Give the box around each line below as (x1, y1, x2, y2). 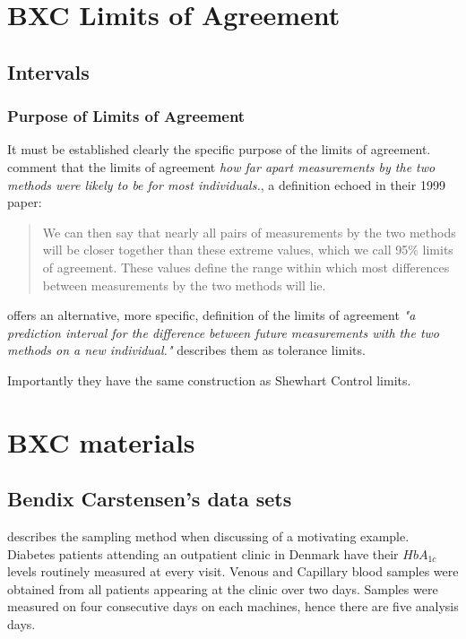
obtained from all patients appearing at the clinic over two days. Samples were (7, 579, 438, 598)
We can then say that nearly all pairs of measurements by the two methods (42, 222, 456, 241)
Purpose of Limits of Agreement (7, 105, 246, 127)
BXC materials (7, 423, 195, 460)
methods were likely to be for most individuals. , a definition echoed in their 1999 (7, 175, 445, 194)
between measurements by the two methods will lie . (42, 275, 326, 294)
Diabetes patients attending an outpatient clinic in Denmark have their (7, 544, 399, 563)
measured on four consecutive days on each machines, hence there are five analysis (7, 597, 459, 616)
